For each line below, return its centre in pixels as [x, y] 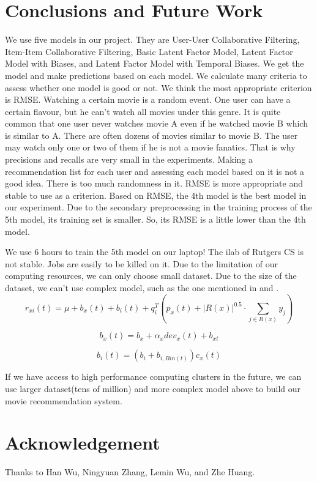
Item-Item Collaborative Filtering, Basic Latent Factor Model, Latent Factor [149, 51]
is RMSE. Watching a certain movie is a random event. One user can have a [148, 99]
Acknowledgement [83, 443]
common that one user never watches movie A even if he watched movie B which [156, 123]
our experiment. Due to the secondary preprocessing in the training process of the [158, 207]
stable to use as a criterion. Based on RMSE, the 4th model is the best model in [156, 195]
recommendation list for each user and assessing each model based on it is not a [155, 171]
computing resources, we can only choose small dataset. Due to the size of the [151, 276]
